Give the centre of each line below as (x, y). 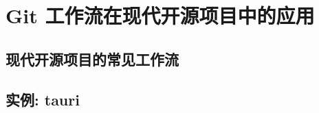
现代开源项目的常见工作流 (92, 59)
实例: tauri (43, 99)
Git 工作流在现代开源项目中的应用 (160, 15)
